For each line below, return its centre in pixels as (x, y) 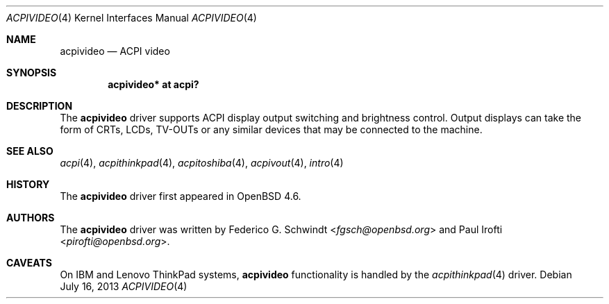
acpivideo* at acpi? (153, 84)
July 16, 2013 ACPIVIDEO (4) (124, 286)
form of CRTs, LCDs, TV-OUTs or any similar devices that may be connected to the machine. (271, 129)
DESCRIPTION (40, 106)
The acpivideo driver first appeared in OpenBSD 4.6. (181, 196)
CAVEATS (29, 263)
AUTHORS (31, 218)
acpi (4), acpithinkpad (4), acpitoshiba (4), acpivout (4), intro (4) (202, 163)
